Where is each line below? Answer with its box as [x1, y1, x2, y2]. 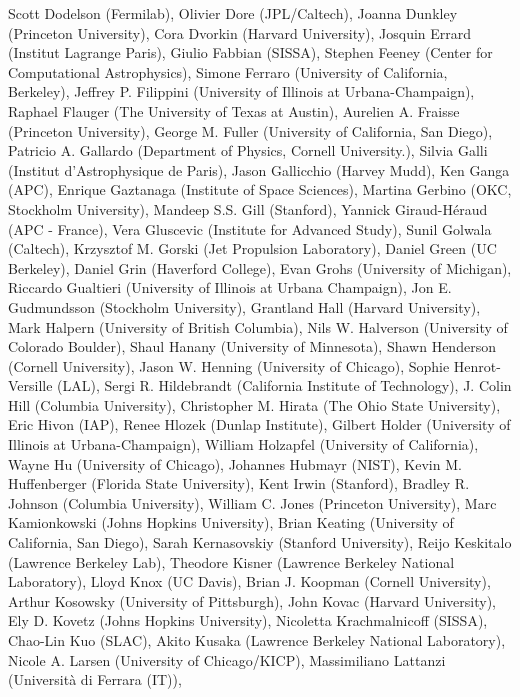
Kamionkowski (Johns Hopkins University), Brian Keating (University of [8, 512, 454, 533]
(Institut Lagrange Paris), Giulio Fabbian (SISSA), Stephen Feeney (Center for [8, 42, 493, 63]
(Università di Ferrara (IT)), [8, 669, 182, 690]
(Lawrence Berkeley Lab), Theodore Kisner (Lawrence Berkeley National [8, 551, 455, 572]
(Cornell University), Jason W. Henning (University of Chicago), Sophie [8, 355, 450, 376]
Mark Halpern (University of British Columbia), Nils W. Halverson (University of [8, 316, 508, 337]
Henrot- [453, 355, 501, 376]
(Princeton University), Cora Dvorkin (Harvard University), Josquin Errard [8, 22, 472, 43]
